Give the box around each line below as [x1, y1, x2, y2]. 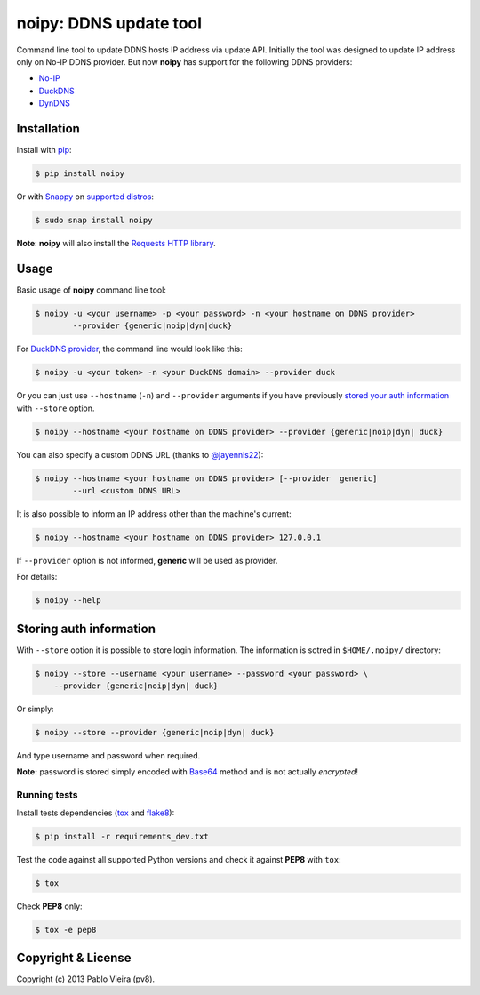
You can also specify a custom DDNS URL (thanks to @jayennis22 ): [16, 449, 264, 460]
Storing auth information [16, 621, 156, 636]
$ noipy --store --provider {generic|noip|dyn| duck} [35, 727, 275, 738]
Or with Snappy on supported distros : [16, 191, 155, 202]
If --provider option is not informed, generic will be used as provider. [16, 555, 278, 566]
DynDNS [38, 98, 70, 108]
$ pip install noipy [35, 169, 124, 178]
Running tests [16, 789, 78, 801]
